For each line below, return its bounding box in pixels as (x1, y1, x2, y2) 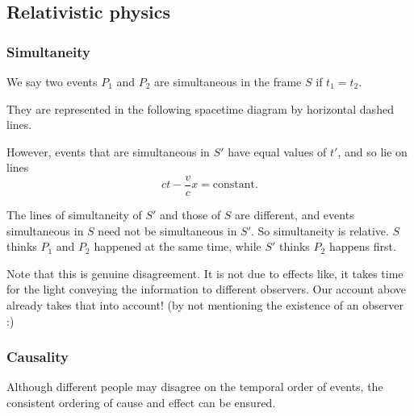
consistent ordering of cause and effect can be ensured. (6, 394, 276, 410)
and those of (160, 206, 221, 223)
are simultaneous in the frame (154, 73, 302, 89)
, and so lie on (337, 143, 408, 160)
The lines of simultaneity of (6, 206, 142, 223)
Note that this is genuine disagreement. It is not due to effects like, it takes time (6, 264, 404, 281)
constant (212, 179, 255, 191)
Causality (6, 347, 69, 367)
